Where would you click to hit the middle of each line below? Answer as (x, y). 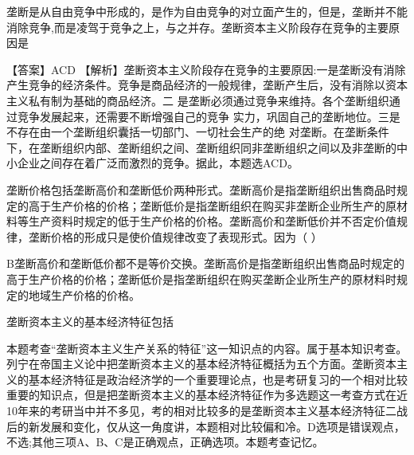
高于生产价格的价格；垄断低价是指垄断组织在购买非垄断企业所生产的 (207, 205)
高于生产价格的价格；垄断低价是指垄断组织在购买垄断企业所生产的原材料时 (201, 278)
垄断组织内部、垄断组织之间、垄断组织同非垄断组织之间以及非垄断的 (218, 147)
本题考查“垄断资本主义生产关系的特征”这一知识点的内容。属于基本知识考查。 (207, 348)
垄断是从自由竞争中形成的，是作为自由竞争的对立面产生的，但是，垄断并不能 (207, 11)
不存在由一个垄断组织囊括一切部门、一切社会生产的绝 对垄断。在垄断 (187, 132)
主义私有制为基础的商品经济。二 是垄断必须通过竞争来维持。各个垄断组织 (198, 100)
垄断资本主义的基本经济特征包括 (90, 322)
